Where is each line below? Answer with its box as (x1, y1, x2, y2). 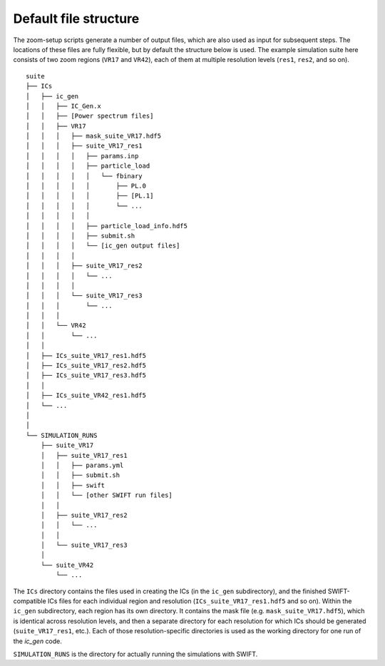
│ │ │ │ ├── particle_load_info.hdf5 (26, 222, 188, 230)
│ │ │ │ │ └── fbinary (26, 172, 143, 180)
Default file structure (13, 11, 140, 26)
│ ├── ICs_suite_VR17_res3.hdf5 (26, 372, 146, 379)
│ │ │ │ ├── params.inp (26, 152, 139, 160)
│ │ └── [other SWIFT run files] (40, 491, 173, 499)
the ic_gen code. (13, 637, 62, 645)
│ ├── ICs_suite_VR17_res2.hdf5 (26, 362, 146, 370)
